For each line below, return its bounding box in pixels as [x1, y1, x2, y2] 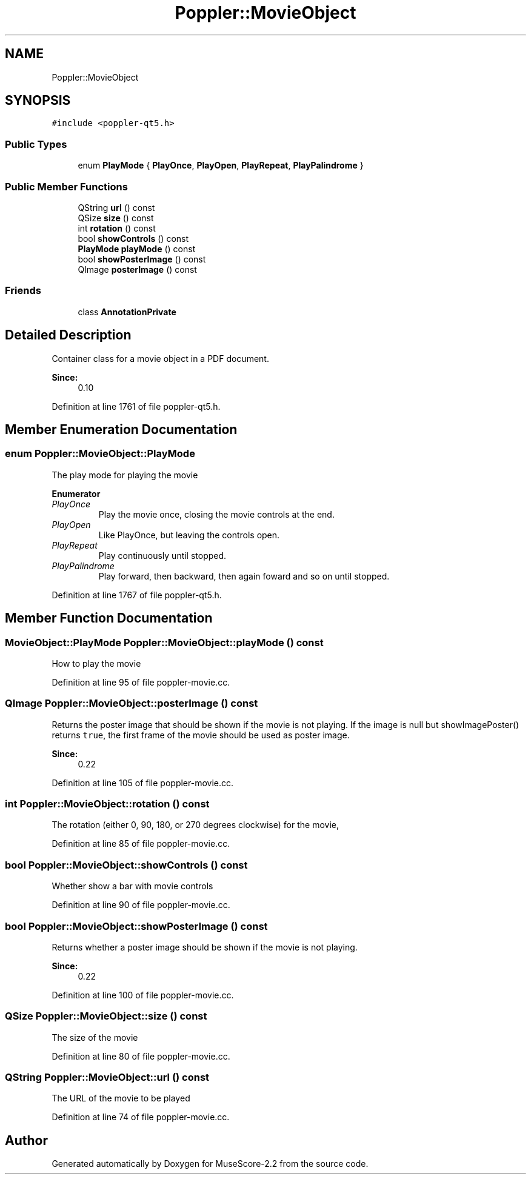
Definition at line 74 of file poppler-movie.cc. [52, 1112, 230, 1123]
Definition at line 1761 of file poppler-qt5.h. [52, 401, 221, 412]
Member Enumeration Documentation [5, 421, 238, 437]
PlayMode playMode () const [78, 243, 196, 254]
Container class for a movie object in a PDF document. [52, 353, 269, 364]
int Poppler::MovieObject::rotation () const [5, 798, 210, 810]
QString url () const [78, 202, 155, 213]
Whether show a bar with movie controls [52, 881, 213, 892]
